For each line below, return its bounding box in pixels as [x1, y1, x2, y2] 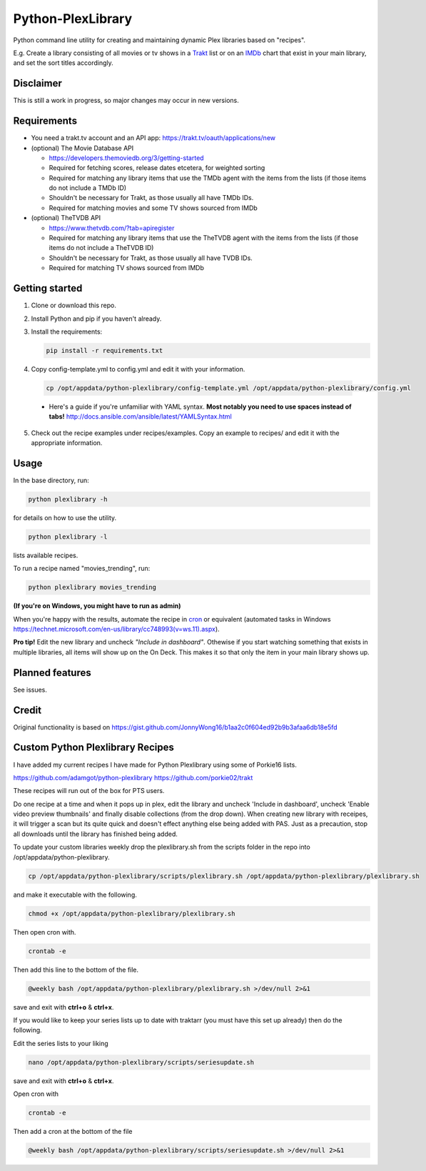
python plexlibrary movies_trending [28, 583, 157, 592]
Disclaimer [13, 77, 62, 89]
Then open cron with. [13, 927, 76, 936]
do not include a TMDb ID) [49, 184, 127, 192]
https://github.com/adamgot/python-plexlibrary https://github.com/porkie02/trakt [13, 773, 253, 782]
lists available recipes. [13, 551, 78, 559]
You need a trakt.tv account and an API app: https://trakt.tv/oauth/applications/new [31, 134, 276, 142]
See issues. [13, 685, 48, 694]
